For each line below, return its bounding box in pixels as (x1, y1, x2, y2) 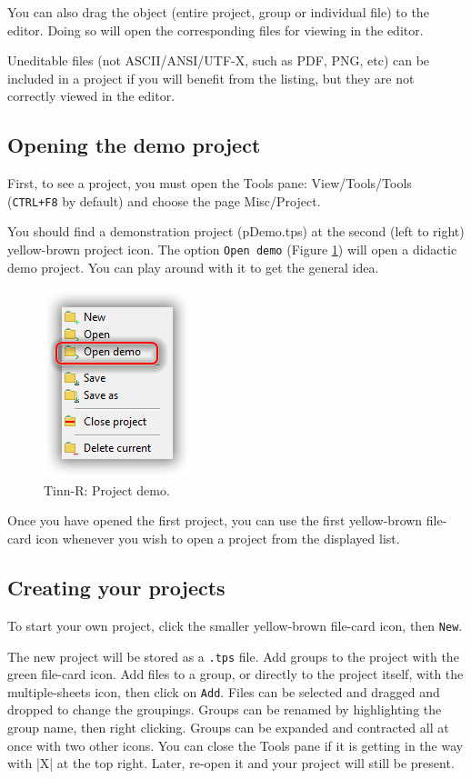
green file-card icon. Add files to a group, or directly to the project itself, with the (7, 664, 464, 684)
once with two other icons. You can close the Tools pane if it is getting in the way (7, 735, 464, 754)
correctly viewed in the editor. (7, 86, 175, 105)
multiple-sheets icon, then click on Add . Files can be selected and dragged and (7, 682, 440, 701)
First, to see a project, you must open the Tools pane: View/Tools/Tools (7, 174, 412, 193)
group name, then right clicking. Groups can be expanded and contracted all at (7, 718, 449, 736)
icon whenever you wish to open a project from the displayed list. (35, 529, 400, 548)
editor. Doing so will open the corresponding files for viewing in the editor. (7, 20, 424, 39)
